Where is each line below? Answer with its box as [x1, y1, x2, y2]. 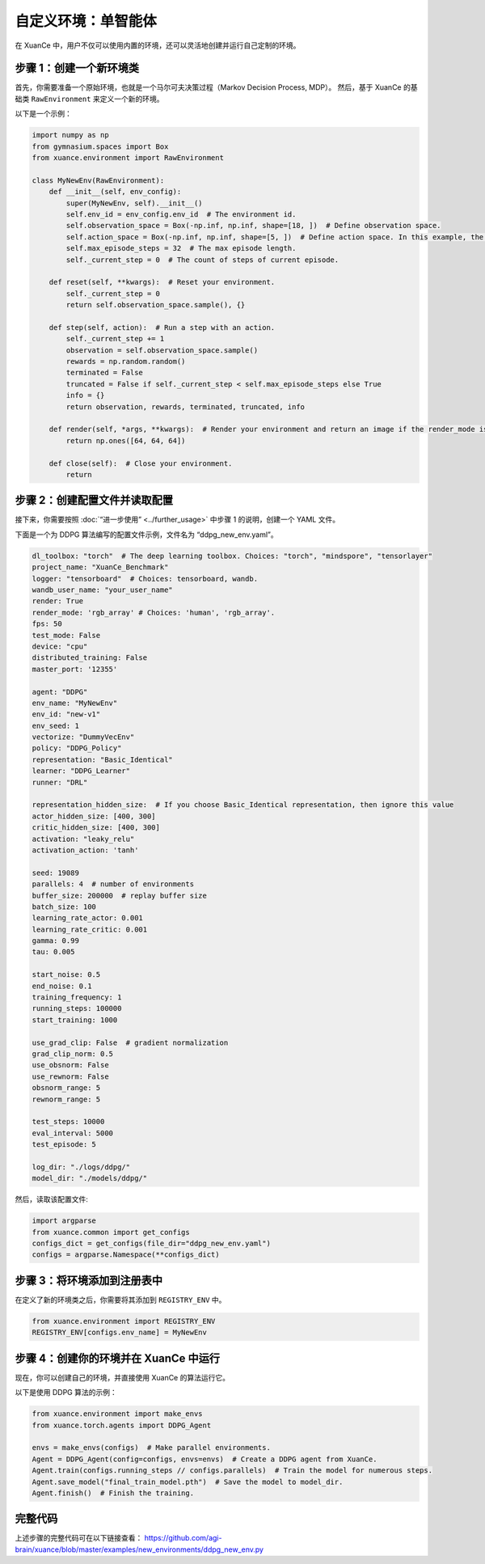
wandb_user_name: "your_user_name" [32, 585, 173, 594]
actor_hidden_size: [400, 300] [32, 811, 157, 821]
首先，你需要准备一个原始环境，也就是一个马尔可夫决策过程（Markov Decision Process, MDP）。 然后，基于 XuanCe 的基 [15, 82, 418, 92]
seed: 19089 [32, 868, 80, 877]
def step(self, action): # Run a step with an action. [48, 323, 276, 332]
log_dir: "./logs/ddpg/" [32, 1162, 131, 1172]
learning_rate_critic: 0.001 [32, 924, 148, 934]
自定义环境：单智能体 [15, 12, 158, 30]
